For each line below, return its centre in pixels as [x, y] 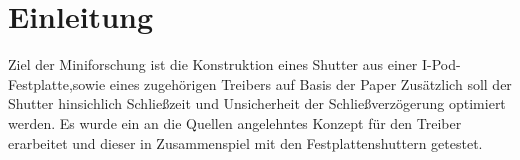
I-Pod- [441, 64]
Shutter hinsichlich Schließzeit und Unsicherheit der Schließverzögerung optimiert [257, 103]
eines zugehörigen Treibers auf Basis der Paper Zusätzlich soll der [310, 83]
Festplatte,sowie [57, 83]
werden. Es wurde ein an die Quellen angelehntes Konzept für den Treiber [235, 122]
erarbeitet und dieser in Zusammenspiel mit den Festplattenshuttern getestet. [245, 142]
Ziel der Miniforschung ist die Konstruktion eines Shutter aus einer [213, 64]
